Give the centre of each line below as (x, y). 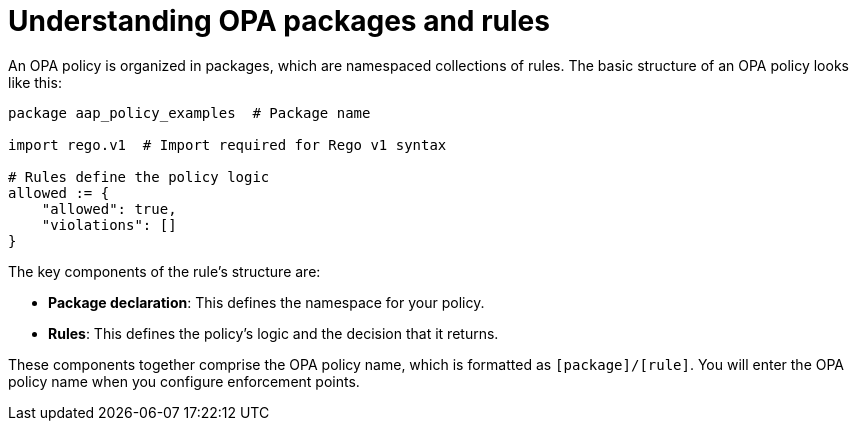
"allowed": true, (109, 208)
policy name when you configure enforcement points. (184, 381)
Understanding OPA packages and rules (279, 21)
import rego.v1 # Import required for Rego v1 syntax (227, 144)
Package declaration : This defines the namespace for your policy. (266, 302)
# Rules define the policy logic (139, 176)
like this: (35, 82)
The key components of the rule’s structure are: (164, 271)
